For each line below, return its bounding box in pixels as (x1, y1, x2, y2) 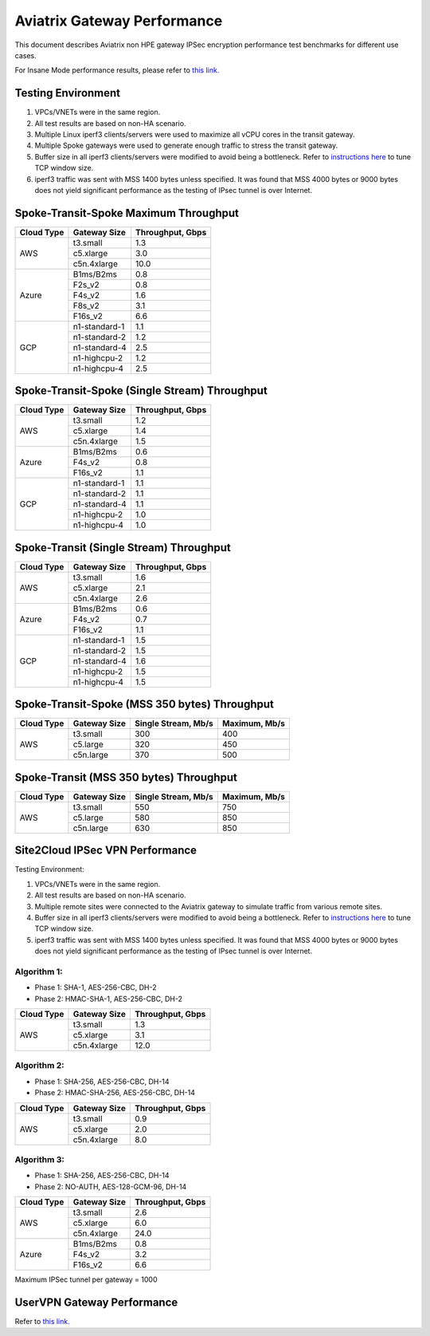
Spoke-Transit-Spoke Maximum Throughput (14, 206, 239, 219)
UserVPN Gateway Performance (14, 1295, 178, 1309)
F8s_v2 (72, 300, 100, 311)
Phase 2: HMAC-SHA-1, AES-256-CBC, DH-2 (34, 994, 183, 1003)
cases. (14, 50, 37, 60)
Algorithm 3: (14, 1154, 65, 1165)
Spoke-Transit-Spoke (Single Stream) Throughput (14, 384, 268, 398)
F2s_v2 (72, 279, 100, 290)
